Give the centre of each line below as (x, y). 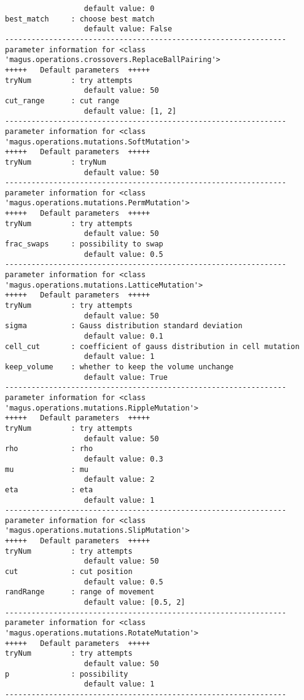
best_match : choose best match (80, 19)
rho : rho (49, 449)
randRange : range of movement (80, 592)
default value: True (126, 377)
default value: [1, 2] (130, 111)
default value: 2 (119, 480)
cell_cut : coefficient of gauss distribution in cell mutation (152, 346)
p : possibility (67, 674)
